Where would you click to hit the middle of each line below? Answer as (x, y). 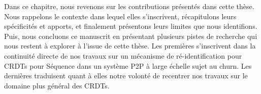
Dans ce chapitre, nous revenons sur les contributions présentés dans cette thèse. (129, 6)
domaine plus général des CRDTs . (57, 85)
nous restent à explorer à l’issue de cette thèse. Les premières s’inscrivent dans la (130, 46)
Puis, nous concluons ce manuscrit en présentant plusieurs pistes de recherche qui (131, 36)
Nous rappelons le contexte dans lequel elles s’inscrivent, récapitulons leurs (120, 16)
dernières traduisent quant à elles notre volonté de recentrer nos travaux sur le (126, 76)
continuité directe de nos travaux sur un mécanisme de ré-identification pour (123, 55)
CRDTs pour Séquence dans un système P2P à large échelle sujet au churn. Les (128, 65)
